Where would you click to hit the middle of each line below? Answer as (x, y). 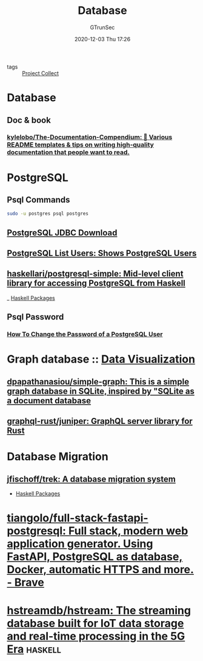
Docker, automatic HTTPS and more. (101, 570)
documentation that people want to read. (68, 152)
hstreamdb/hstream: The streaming (99, 610)
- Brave (26, 582)
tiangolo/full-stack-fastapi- (78, 518)
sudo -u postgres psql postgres (48, 214)
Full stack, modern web (128, 531)
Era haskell (34, 649)
